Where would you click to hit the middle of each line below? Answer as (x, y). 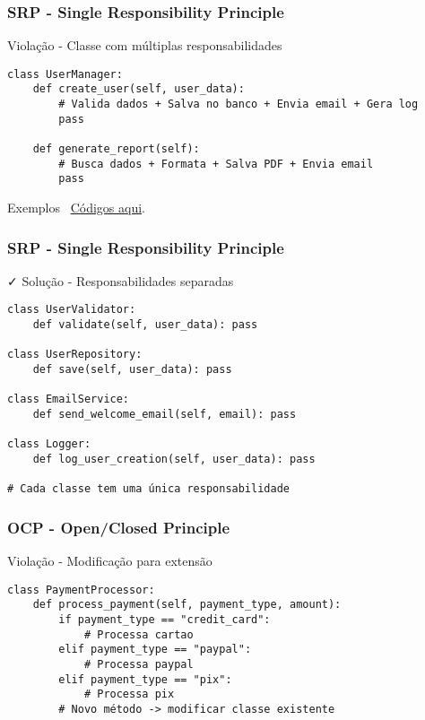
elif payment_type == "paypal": (155, 650)
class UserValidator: (72, 310)
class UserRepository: (75, 355)
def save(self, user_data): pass (132, 370)
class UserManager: (65, 74)
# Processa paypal (139, 665)
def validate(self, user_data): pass (145, 325)
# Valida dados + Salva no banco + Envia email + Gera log (239, 104)
